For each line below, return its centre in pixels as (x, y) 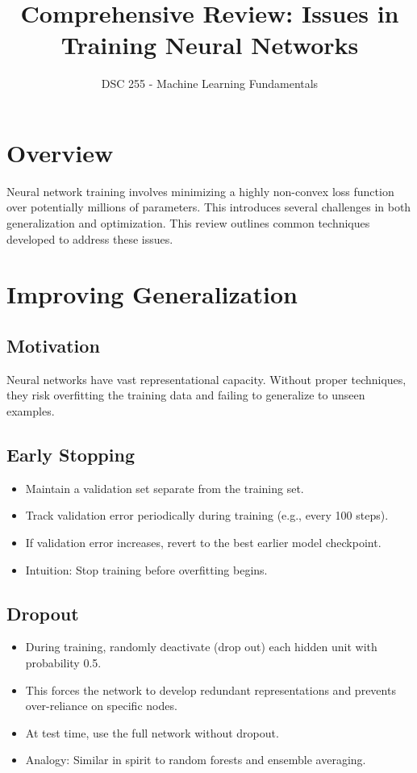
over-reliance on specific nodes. (101, 706)
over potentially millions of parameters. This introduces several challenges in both (209, 207)
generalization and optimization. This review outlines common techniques (188, 223)
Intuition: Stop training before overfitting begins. (146, 569)
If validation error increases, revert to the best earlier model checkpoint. (203, 542)
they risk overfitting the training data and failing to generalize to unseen (186, 395)
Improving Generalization (152, 294)
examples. (31, 410)
